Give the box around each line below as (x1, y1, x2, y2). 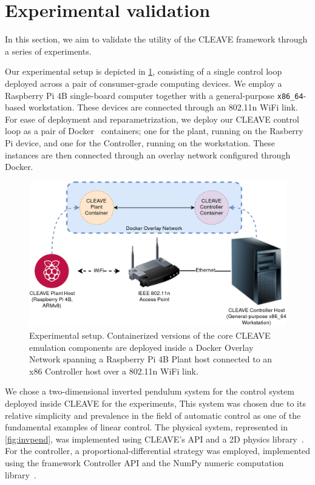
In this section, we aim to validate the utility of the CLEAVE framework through (5, 33, 308, 46)
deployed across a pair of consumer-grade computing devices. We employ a (5, 76, 282, 89)
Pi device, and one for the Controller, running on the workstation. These (5, 136, 276, 149)
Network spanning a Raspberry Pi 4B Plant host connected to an (29, 353, 273, 365)
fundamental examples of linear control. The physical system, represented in (5, 421, 288, 433)
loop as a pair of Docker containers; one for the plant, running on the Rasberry (5, 124, 303, 137)
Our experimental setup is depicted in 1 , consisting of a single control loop (5, 65, 282, 78)
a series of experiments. (5, 44, 92, 57)
